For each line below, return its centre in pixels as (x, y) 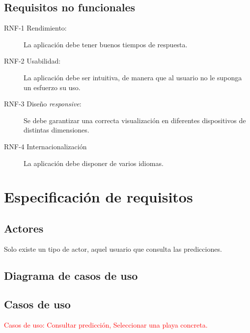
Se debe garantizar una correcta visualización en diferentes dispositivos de (135, 120)
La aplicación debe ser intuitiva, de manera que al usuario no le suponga (133, 77)
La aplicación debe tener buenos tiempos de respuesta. (106, 44)
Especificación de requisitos (98, 197)
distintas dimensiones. (56, 130)
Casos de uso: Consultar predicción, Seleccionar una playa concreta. (106, 325)
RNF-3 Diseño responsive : (43, 104)
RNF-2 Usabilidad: (32, 61)
